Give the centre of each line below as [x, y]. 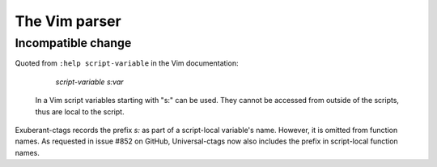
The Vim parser [68, 21]
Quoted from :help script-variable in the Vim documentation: [127, 63]
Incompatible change [73, 43]
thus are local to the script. [80, 111]
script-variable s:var [90, 82]
